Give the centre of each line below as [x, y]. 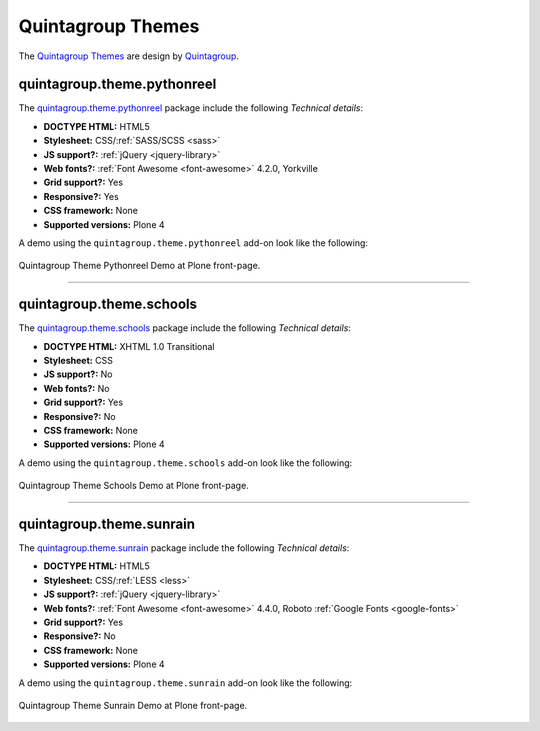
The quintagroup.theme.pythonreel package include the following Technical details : [191, 108]
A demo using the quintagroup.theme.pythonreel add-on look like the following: [193, 242]
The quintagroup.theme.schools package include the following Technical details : [185, 328]
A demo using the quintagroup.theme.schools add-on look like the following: [185, 462]
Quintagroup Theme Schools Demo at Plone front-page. [133, 486]
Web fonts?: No [76, 388]
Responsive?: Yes [81, 196]
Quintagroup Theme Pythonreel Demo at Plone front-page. [139, 266]
